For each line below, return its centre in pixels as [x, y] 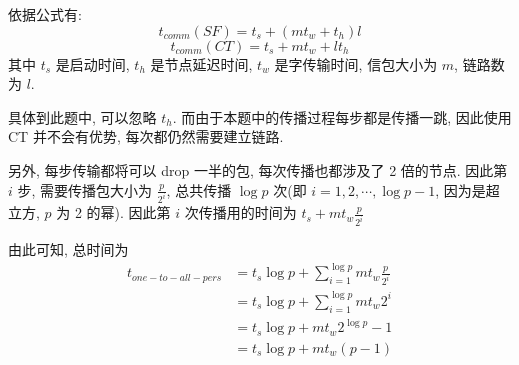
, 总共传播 [199, 189]
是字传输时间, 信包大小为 [356, 63]
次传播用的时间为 [240, 212]
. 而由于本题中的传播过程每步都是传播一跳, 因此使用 [342, 116]
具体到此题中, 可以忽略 [82, 116]
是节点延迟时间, [201, 63]
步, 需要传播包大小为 [85, 189]
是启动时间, [92, 63]
